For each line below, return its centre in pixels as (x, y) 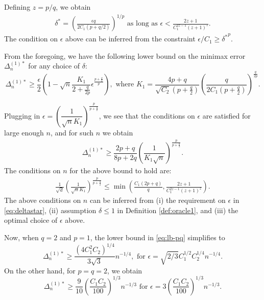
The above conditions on (43, 200)
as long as (142, 24)
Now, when (21, 237)
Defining (17, 7)
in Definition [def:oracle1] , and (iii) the (178, 210)
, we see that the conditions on (147, 115)
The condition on (31, 39)
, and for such (72, 132)
